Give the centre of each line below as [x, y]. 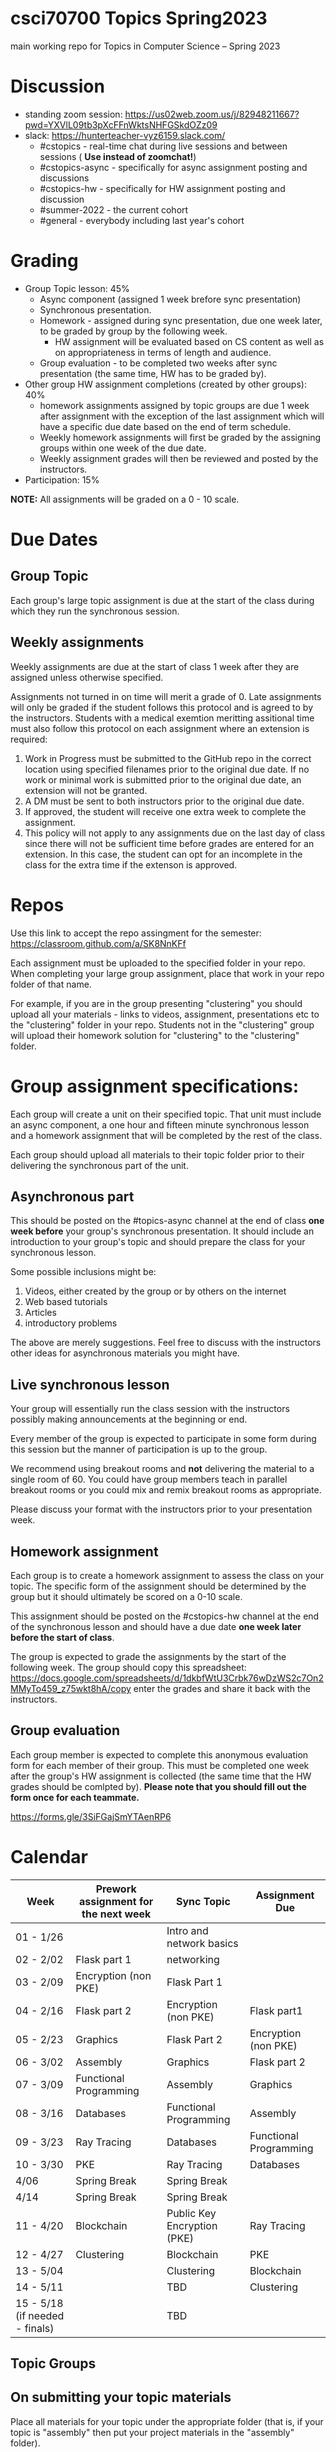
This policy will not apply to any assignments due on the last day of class [175, 833]
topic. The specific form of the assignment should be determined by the [158, 1586]
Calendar [49, 1856]
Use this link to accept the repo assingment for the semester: [136, 933]
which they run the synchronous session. [95, 611]
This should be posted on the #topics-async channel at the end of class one [167, 1221]
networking [193, 1959]
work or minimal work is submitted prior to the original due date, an [163, 779]
